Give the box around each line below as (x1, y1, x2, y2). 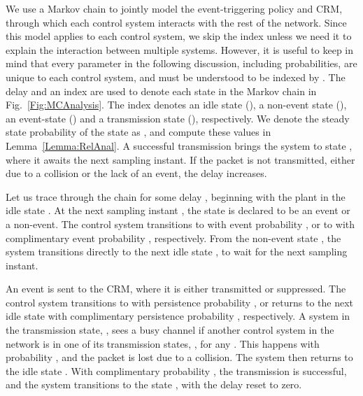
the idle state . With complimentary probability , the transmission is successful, (6, 363, 347, 378)
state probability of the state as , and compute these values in (6, 125, 271, 139)
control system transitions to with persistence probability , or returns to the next (6, 295, 354, 309)
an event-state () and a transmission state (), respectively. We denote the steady (6, 111, 350, 125)
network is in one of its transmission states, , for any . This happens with (6, 336, 320, 351)
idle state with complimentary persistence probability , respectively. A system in (6, 309, 350, 323)
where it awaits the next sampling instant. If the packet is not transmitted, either (6, 152, 355, 167)
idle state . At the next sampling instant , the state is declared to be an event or (6, 203, 350, 218)
